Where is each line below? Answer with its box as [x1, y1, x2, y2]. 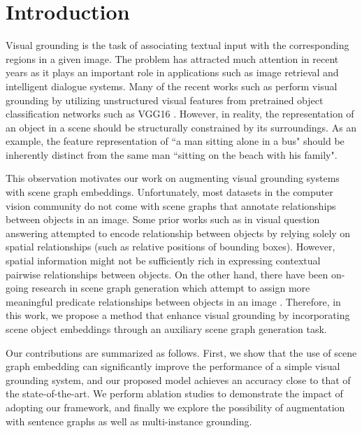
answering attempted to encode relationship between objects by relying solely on [6, 225, 351, 240]
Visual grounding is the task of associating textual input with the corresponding [6, 38, 349, 52]
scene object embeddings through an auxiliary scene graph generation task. [6, 322, 327, 336]
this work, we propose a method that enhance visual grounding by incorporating [6, 308, 350, 322]
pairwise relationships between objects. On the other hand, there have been [6, 267, 328, 281]
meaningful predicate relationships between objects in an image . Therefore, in [6, 294, 341, 308]
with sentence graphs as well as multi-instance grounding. [6, 413, 252, 428]
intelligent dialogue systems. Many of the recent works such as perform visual [6, 78, 338, 93]
